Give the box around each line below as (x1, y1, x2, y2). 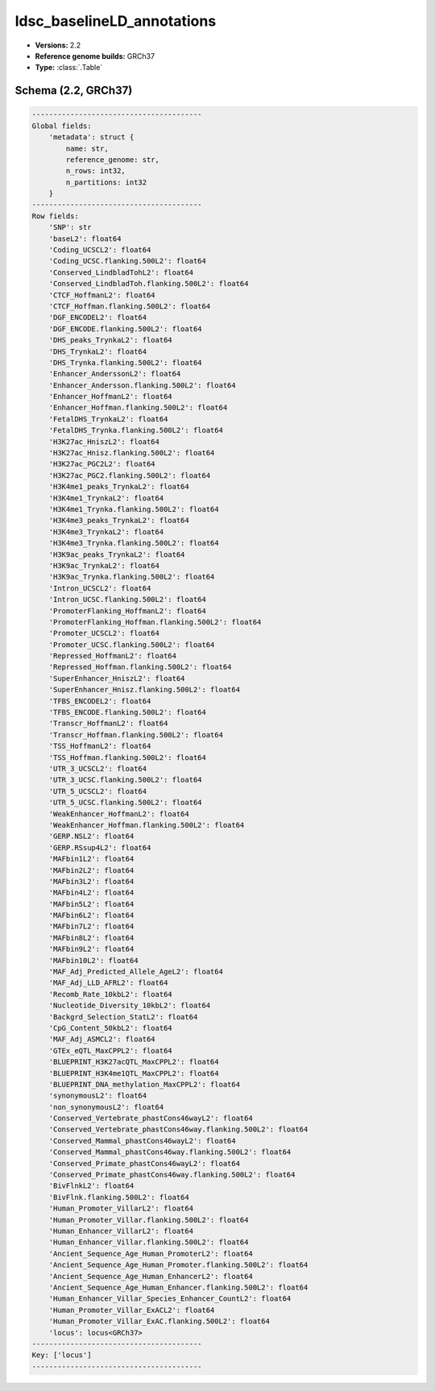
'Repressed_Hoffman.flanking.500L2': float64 (48, 662, 232, 672)
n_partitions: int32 (65, 177, 147, 187)
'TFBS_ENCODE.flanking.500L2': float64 (48, 708, 207, 717)
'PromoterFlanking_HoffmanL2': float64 (48, 606, 207, 616)
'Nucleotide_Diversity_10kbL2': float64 (48, 1001, 211, 1011)
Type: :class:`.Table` (35, 63, 103, 73)
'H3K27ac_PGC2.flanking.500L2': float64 (48, 471, 211, 480)
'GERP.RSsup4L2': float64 (48, 843, 151, 852)
